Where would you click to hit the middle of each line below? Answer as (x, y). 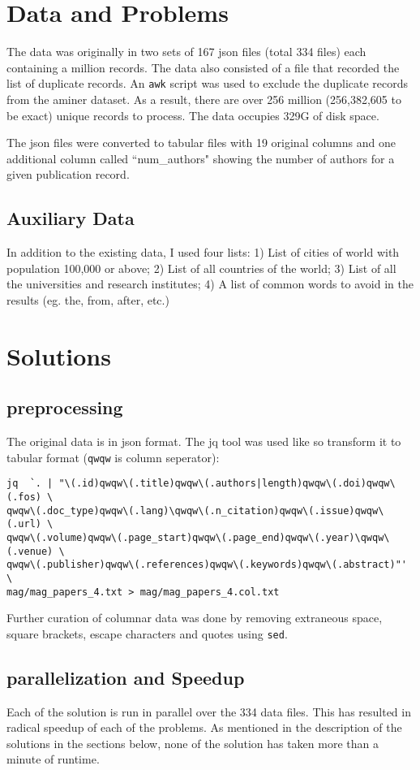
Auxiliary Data (71, 218)
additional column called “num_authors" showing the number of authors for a (201, 158)
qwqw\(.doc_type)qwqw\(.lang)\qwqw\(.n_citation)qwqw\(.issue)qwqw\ (195, 510)
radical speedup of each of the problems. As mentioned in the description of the (204, 727)
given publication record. (68, 174)
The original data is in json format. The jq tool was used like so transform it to (204, 441)
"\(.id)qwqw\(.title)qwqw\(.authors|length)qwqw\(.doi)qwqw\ (227, 484)
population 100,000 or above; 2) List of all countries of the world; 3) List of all (201, 268)
